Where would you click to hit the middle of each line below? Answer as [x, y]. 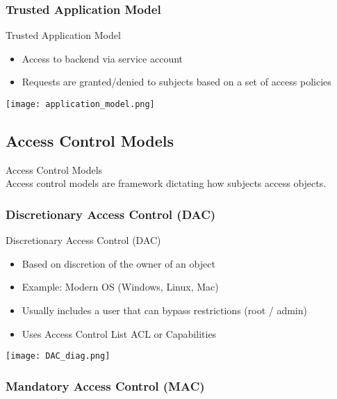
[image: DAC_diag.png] [58, 356]
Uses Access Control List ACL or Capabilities [119, 333]
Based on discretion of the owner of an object [118, 263]
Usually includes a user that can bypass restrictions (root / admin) [164, 310]
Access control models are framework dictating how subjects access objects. [166, 183]
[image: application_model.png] [80, 104]
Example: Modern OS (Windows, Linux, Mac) [120, 287]
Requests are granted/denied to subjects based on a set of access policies [176, 82]
